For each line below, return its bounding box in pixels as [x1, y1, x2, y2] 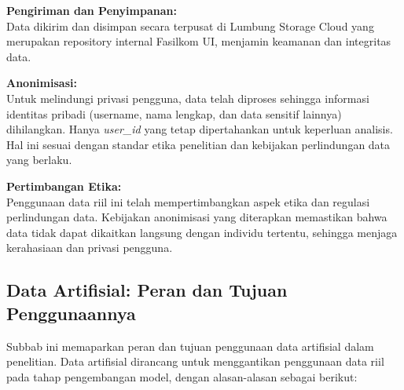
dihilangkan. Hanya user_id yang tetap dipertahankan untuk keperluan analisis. [6, 121, 393, 137]
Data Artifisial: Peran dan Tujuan [6, 278, 288, 302]
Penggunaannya [6, 301, 136, 325]
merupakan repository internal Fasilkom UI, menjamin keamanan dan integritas [6, 33, 391, 49]
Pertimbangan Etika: [6, 177, 122, 194]
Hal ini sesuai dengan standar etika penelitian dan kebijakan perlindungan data [6, 136, 391, 152]
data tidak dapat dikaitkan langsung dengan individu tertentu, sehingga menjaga [6, 224, 398, 240]
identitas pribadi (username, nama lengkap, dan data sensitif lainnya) [6, 105, 342, 122]
